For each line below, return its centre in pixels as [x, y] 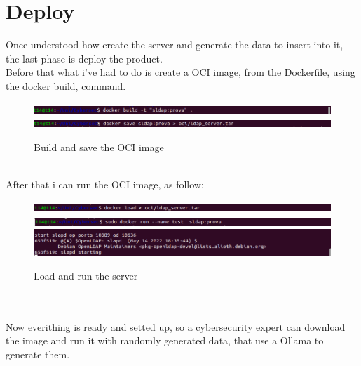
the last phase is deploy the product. [84, 58]
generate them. [38, 354]
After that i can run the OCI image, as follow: [105, 184]
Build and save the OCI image [99, 146]
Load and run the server [86, 275]
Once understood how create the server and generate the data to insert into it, [175, 45]
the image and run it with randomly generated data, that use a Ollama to [165, 340]
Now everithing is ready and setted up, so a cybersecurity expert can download [176, 326]
